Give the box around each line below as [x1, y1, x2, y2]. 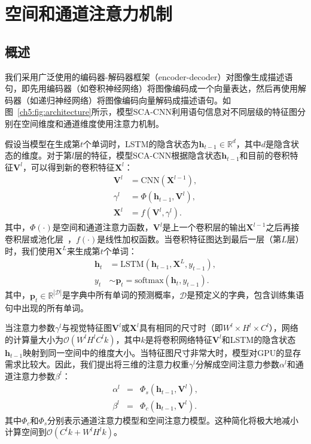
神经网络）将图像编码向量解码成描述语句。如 [54, 93, 231, 106]
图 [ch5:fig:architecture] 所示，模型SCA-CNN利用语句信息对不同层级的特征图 [5, 105, 297, 118]
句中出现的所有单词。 [5, 301, 89, 314]
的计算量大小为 [5, 333, 63, 345]
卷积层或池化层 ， [5, 233, 76, 245]
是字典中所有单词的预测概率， [62, 288, 180, 301]
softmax [135, 276, 164, 285]
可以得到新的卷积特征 [31, 160, 115, 173]
